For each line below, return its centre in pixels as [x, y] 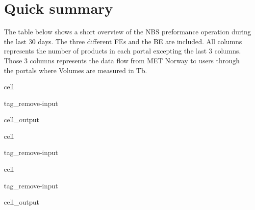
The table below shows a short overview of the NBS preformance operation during [127, 32]
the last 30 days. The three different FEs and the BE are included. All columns [123, 41]
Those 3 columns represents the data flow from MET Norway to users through [122, 60]
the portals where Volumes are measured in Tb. [76, 70]
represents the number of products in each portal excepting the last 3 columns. [123, 51]
